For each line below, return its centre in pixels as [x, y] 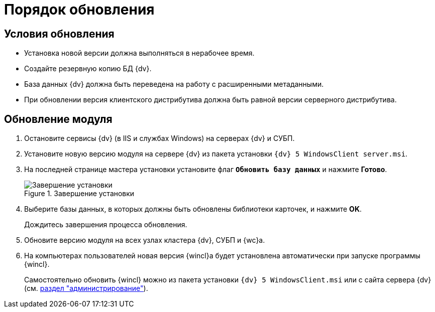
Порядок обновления [79, 10]
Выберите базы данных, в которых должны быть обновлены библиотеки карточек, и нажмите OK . [193, 209]
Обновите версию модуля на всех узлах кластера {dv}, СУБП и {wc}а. [145, 240]
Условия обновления [59, 34]
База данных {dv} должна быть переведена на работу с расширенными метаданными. [174, 84]
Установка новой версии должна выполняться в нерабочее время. [139, 53]
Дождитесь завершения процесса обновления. [106, 225]
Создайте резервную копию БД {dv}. [88, 69]
